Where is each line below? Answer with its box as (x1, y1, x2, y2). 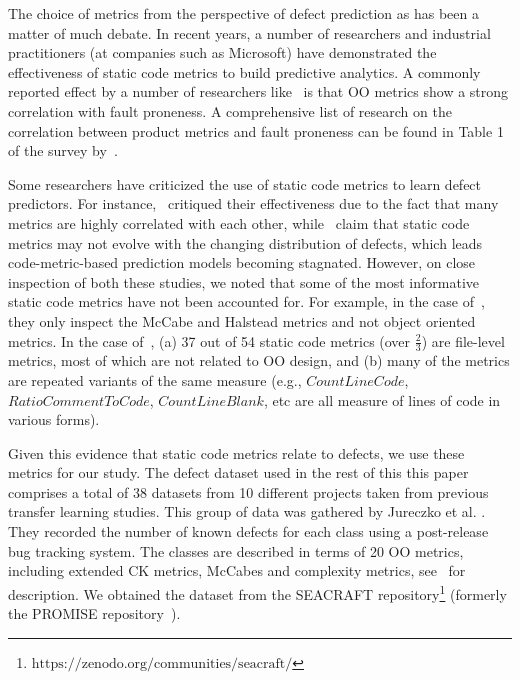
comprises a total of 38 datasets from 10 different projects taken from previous (8, 481, 489, 502)
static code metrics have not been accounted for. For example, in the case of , (8, 291, 485, 312)
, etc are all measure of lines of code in (263, 389, 501, 410)
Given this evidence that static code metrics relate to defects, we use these (8, 442, 465, 463)
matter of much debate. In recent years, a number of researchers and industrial (8, 22, 491, 43)
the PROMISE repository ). (8, 603, 181, 624)
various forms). (8, 409, 100, 430)
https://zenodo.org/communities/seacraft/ (31, 656, 293, 671)
